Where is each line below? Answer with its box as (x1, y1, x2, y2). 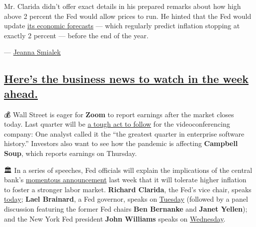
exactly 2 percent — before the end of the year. (4, 30, 149, 40)
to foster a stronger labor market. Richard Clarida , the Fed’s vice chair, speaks (4, 184, 252, 194)
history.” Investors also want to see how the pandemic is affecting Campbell (4, 138, 238, 149)
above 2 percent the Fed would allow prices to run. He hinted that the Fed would (4, 10, 252, 21)
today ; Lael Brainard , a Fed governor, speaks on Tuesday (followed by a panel (4, 194, 248, 204)
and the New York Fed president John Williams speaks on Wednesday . (4, 213, 226, 224)
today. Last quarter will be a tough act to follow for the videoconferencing (4, 119, 230, 129)
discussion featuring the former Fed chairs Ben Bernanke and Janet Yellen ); (4, 203, 248, 214)
